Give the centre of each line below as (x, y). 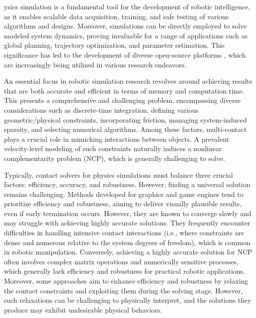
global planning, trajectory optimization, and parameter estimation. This (114, 45)
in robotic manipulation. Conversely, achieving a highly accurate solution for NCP (128, 252)
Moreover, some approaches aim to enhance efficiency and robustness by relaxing (126, 281)
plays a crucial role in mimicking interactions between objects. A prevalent (117, 139)
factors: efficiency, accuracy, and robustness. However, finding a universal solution (127, 184)
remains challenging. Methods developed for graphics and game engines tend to (124, 194)
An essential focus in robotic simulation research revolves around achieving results (128, 81)
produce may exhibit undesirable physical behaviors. (83, 309)
